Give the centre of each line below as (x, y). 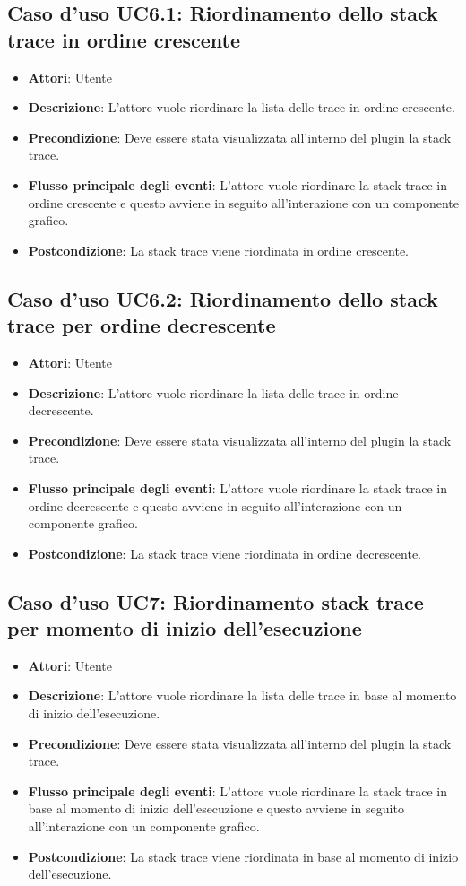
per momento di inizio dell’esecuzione (185, 628)
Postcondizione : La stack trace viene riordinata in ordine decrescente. (224, 553)
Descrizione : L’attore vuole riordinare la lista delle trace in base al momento (242, 695)
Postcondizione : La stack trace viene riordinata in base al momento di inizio (243, 856)
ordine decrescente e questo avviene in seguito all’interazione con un (215, 505)
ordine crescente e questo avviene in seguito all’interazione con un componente (243, 202)
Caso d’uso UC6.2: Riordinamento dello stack (223, 298)
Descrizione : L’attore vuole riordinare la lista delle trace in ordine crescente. (242, 107)
